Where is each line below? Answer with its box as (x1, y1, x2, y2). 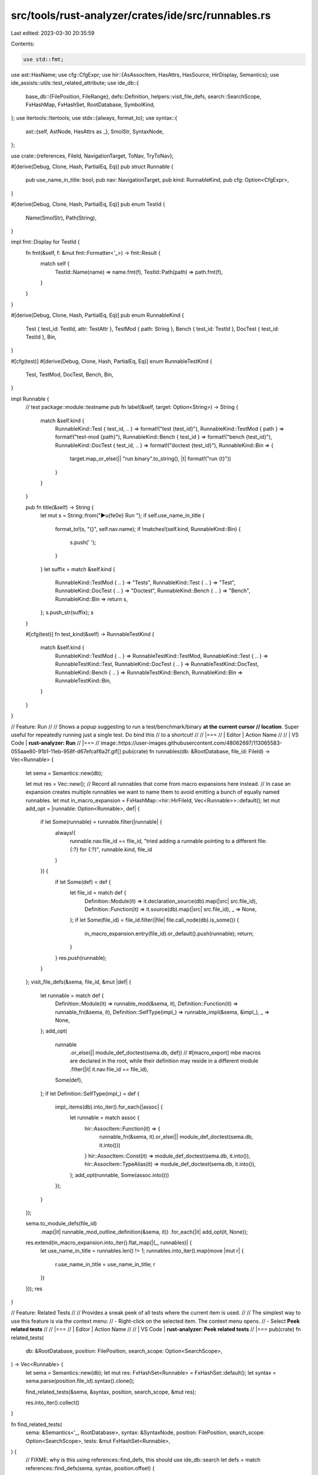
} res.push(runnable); (55, 954, 107, 961)
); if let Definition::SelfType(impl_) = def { (40, 1090, 140, 1097)
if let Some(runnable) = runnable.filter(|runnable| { (40, 818, 163, 825)
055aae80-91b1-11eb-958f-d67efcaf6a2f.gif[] (11, 748, 121, 755)
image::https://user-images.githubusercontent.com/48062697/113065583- (100, 739, 283, 746)
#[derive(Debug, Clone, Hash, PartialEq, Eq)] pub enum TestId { (11, 201, 165, 208)
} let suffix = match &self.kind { (40, 565, 115, 572)
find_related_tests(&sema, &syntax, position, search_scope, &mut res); (25, 1388, 197, 1395)
